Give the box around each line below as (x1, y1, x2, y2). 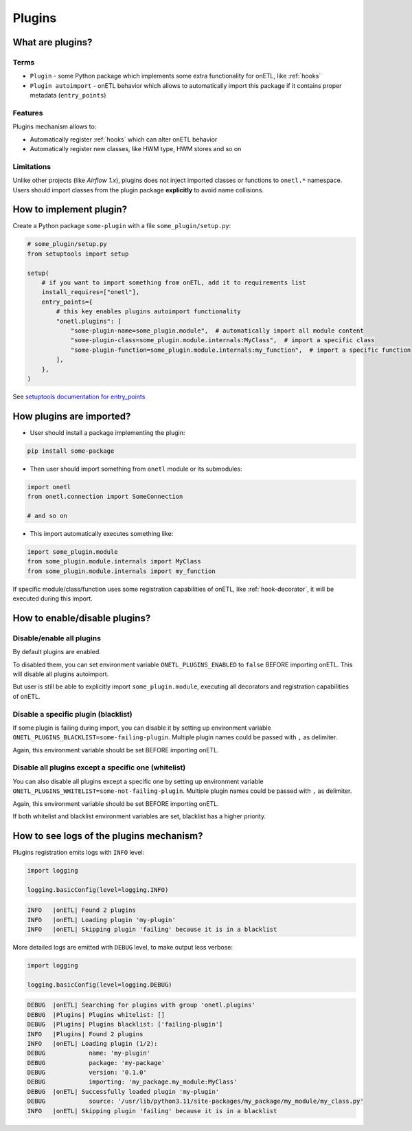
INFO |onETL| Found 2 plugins (27, 906, 137, 914)
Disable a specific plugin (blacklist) (12, 709, 133, 719)
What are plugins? (12, 36, 93, 48)
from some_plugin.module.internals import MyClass (27, 557, 202, 565)
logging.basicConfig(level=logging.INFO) (27, 886, 169, 893)
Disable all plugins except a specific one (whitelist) (12, 763, 186, 772)
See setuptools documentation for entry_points (12, 392, 146, 401)
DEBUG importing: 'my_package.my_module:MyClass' (27, 1078, 238, 1086)
